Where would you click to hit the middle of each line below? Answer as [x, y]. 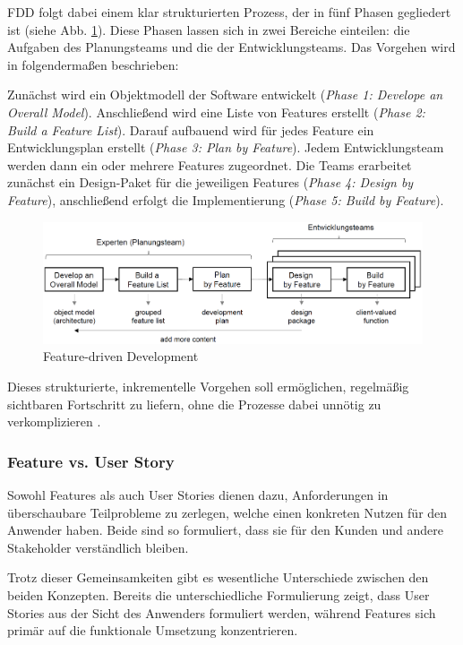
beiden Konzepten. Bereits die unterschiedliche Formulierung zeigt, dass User [219, 595]
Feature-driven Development [121, 356]
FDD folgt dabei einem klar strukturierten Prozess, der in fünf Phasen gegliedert [229, 12]
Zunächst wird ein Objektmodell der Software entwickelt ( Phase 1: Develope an [225, 95]
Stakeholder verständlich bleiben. [98, 547]
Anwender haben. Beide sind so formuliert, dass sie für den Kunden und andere [225, 530]
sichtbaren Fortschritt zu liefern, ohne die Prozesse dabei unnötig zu [194, 404]
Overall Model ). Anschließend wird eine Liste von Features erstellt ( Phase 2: [216, 112]
